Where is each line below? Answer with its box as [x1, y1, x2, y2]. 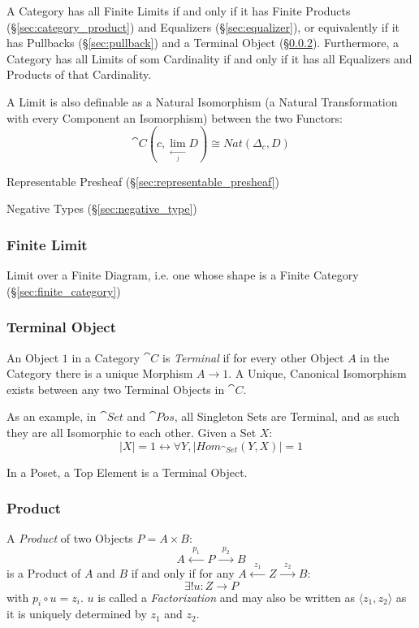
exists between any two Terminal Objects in [6, 380, 225, 397]
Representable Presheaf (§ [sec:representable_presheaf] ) [6, 172, 279, 189]
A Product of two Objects [6, 530, 133, 547]
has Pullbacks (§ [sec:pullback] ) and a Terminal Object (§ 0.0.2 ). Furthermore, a [6, 34, 400, 51]
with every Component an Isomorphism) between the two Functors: [6, 109, 343, 126]
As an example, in [6, 408, 97, 425]
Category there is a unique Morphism [6, 365, 193, 382]
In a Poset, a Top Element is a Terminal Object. [6, 463, 248, 480]
